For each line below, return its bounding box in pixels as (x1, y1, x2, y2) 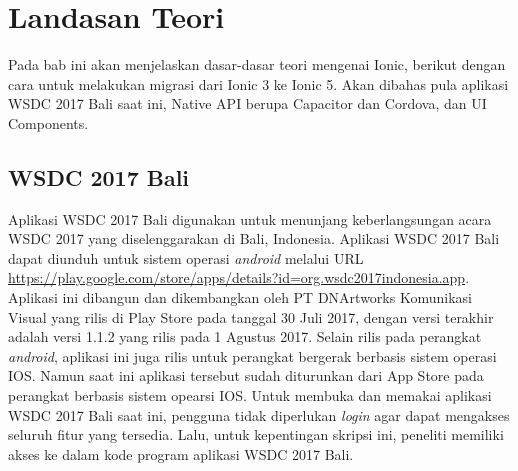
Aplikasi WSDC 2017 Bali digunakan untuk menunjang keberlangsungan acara (8, 208, 492, 229)
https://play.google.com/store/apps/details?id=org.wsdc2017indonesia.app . (8, 267, 470, 288)
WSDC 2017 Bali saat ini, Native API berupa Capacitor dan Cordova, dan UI (8, 93, 487, 114)
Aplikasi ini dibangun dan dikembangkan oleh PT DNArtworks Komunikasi (8, 287, 472, 308)
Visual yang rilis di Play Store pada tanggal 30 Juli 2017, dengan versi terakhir (8, 306, 494, 327)
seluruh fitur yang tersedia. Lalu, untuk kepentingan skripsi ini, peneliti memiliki (8, 424, 504, 445)
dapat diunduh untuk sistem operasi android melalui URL (8, 247, 364, 268)
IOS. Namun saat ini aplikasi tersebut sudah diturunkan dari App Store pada (8, 365, 484, 386)
